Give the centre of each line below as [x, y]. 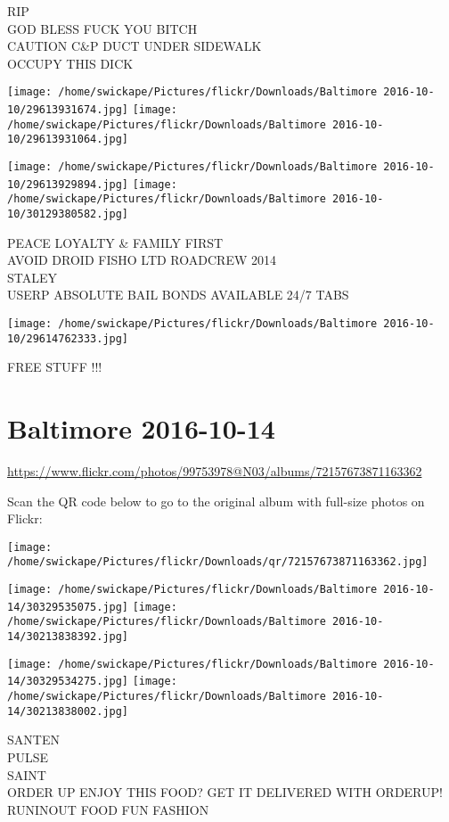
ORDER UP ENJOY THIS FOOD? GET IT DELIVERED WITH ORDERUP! [225, 792]
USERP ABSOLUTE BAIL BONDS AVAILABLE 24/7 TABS [178, 295]
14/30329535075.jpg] [68, 607]
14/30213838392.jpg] [68, 637]
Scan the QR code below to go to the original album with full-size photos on [216, 501]
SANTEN [33, 740]
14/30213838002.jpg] [68, 711]
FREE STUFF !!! [55, 367]
